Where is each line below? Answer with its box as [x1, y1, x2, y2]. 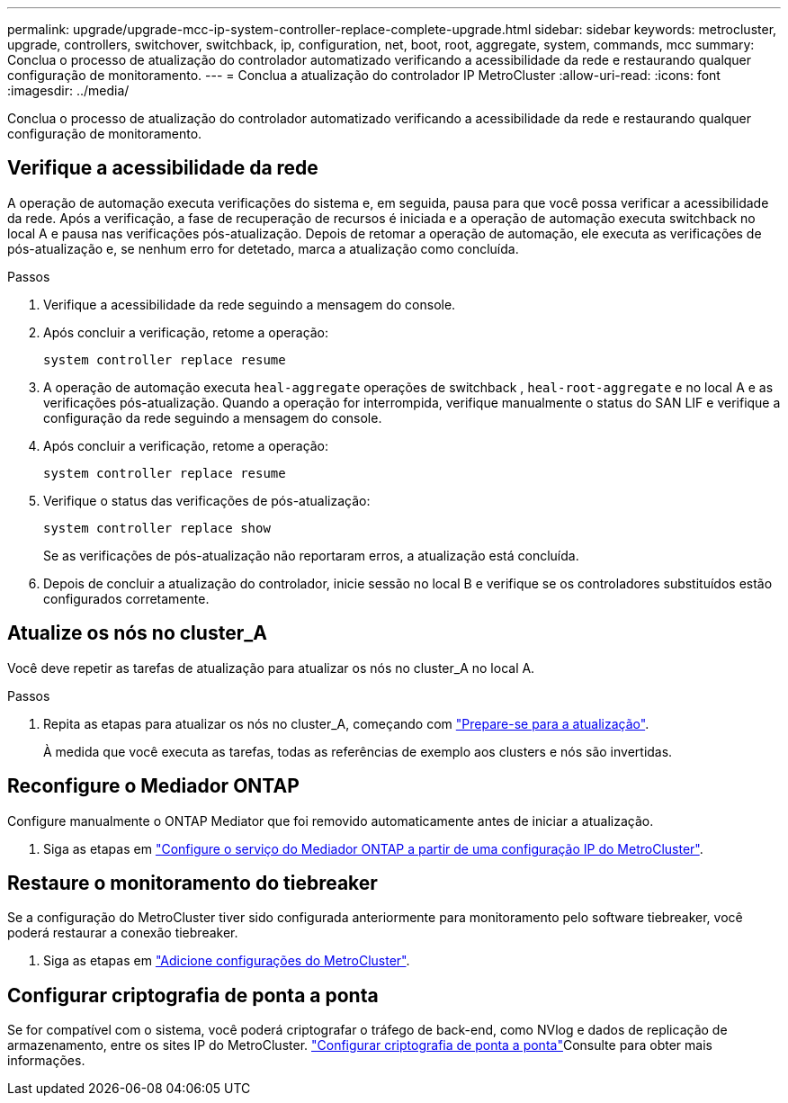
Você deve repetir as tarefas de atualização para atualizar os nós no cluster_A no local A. [7, 659, 535, 676]
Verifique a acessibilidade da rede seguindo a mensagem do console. [43, 296, 456, 312]
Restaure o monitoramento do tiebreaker [7, 871, 378, 894]
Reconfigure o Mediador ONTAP [7, 775, 300, 798]
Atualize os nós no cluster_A [7, 622, 267, 645]
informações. [7, 1053, 85, 1069]
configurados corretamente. [43, 590, 210, 606]
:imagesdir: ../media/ [7, 83, 130, 98]
